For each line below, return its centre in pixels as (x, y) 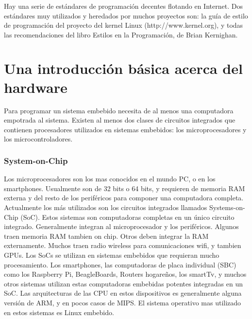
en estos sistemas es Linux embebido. (59, 312)
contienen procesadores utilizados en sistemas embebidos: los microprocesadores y (125, 129)
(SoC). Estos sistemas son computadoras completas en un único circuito (127, 217)
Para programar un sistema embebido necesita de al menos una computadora (119, 110)
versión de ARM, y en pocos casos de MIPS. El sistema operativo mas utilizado (123, 302)
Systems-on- (227, 207)
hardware (36, 87)
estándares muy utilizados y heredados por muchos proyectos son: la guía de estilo (126, 15)
